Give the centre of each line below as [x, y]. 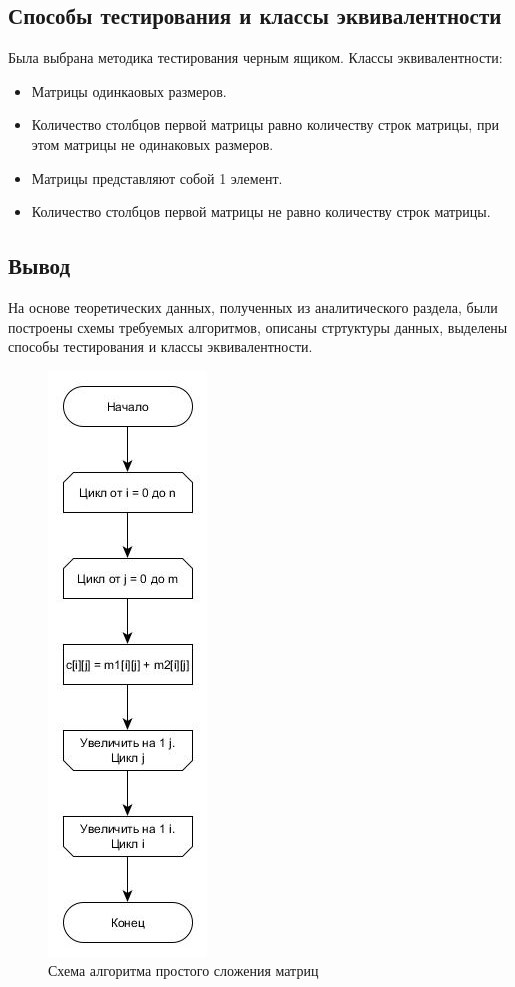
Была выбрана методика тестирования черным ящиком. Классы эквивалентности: [255, 57]
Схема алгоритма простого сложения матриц [183, 970]
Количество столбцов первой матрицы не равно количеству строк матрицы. [261, 211]
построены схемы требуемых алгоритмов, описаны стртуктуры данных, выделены [258, 326]
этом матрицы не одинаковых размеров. [152, 143]
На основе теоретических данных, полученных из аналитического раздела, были [253, 306]
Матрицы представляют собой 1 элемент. [157, 177]
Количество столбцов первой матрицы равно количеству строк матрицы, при [265, 124]
